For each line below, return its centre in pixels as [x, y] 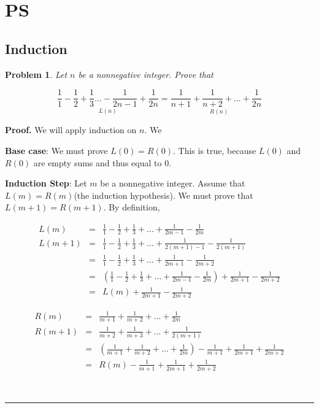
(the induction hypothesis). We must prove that [163, 195]
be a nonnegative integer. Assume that [173, 183]
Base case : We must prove [56, 151]
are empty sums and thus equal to [98, 162]
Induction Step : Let [46, 183]
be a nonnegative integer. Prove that [146, 74]
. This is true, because [214, 151]
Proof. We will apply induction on [71, 130]
